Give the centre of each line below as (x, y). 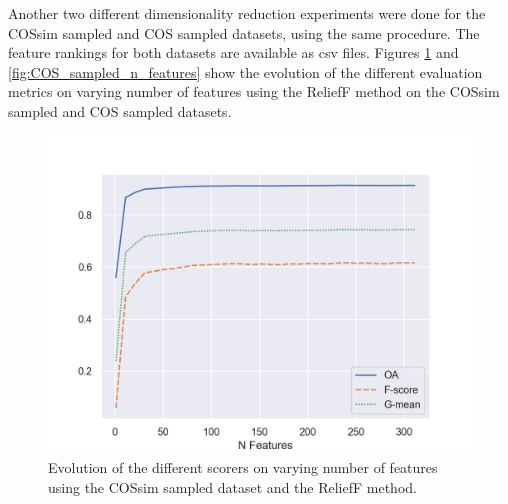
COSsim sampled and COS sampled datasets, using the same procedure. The (244, 32)
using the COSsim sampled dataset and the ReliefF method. (232, 486)
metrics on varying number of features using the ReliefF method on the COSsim (254, 91)
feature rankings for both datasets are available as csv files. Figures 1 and (233, 52)
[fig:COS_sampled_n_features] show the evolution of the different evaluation (245, 71)
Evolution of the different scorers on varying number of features (243, 467)
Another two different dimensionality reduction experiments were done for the (247, 13)
